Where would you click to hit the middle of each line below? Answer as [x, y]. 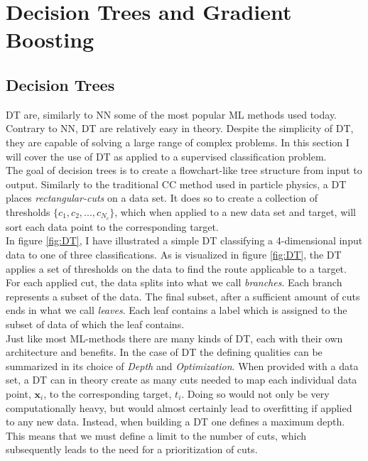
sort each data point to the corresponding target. [112, 226]
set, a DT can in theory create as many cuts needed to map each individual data [182, 380]
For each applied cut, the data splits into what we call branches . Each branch [174, 282]
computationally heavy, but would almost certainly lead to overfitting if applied [179, 407]
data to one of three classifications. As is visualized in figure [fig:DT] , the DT [174, 254]
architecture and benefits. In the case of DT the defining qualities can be [164, 352]
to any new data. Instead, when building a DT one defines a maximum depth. [175, 422]
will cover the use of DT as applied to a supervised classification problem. [166, 156]
